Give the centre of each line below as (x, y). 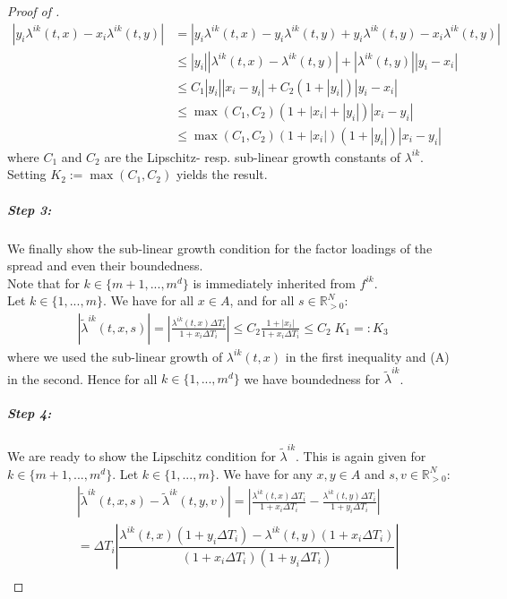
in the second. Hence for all (82, 378)
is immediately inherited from (274, 282)
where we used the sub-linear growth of (115, 356)
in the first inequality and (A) (367, 356)
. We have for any (264, 473)
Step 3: (30, 209)
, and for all (262, 300)
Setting (27, 174)
